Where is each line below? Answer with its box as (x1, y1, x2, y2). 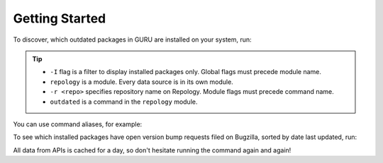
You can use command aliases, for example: (13, 120, 143, 128)
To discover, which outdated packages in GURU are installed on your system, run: (13, 35, 252, 44)
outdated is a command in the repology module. (50, 97, 198, 106)
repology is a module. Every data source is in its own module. (50, 78, 233, 86)
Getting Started (13, 11, 106, 26)
